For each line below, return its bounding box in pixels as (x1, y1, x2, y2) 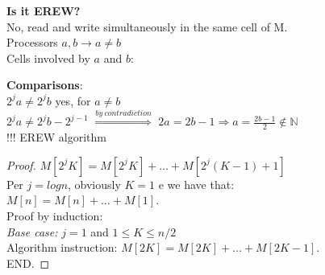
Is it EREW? (6, 2, 81, 18)
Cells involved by (6, 49, 90, 66)
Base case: (6, 223, 58, 240)
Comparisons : (6, 76, 83, 93)
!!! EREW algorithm (6, 129, 106, 146)
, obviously (68, 175, 121, 192)
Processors (6, 34, 58, 51)
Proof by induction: (6, 207, 103, 224)
